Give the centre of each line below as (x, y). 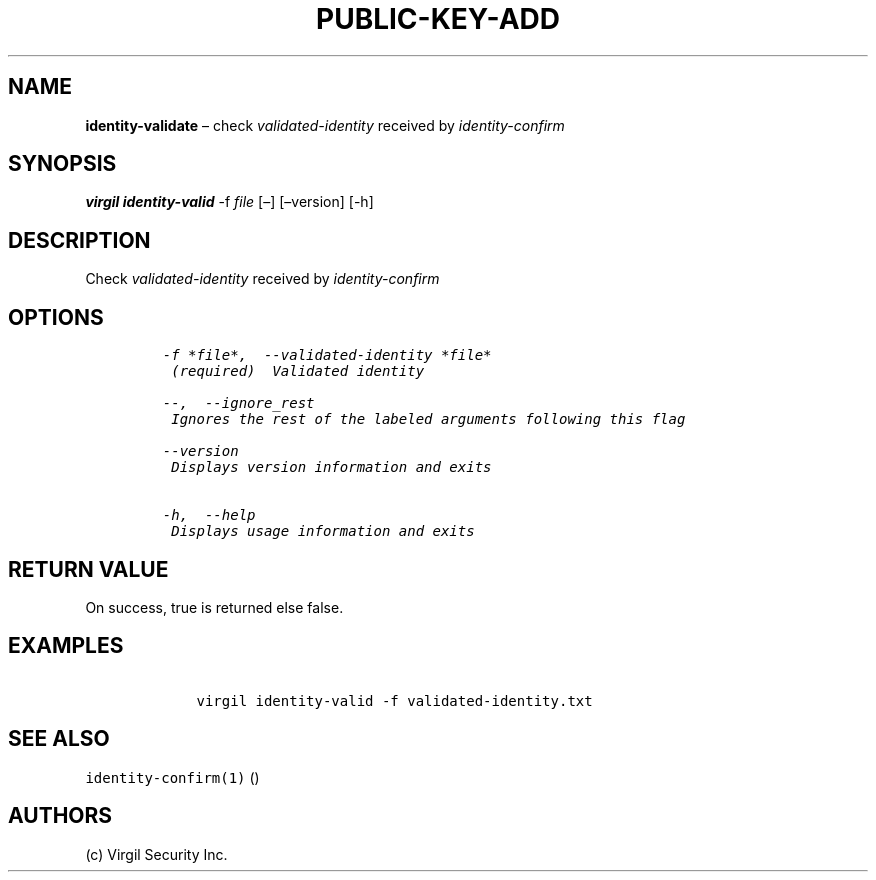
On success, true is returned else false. (214, 607)
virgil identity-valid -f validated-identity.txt (394, 700)
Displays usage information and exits (323, 531)
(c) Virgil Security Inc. (156, 854)
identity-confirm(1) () (172, 777)
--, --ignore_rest (238, 403)
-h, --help (209, 515)
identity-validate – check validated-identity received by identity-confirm (325, 125)
